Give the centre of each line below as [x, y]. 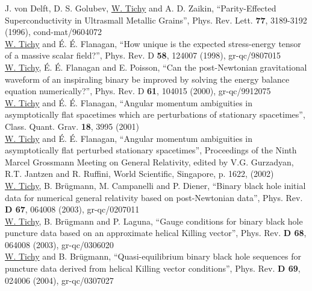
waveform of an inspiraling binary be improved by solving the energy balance [147, 79]
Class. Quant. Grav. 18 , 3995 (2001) [72, 126]
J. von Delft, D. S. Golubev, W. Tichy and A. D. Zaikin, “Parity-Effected [141, 8]
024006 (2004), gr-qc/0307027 [59, 280]
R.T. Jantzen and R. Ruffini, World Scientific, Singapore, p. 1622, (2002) [139, 174]
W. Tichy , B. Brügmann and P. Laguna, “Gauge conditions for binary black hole [154, 221]
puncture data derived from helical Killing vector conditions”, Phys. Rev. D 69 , [153, 268]
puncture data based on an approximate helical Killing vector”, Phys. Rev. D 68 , [156, 233]
